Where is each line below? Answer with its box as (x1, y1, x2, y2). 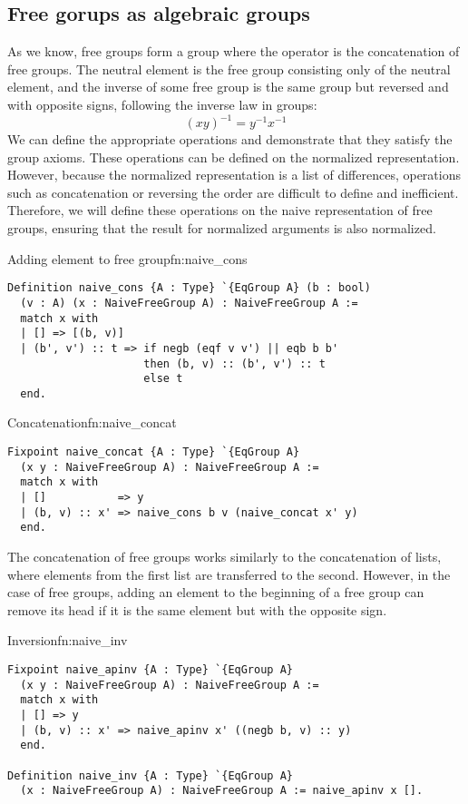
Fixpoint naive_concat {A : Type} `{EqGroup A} (7, 446, 300, 459)
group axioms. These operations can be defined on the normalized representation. (7, 147, 460, 166)
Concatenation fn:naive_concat (7, 413, 177, 432)
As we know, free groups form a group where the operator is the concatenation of (7, 42, 460, 61)
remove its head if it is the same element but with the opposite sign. (7, 600, 387, 619)
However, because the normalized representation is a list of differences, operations (7, 165, 461, 184)
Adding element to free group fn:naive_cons (7, 249, 248, 268)
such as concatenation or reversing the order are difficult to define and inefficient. (7, 182, 459, 201)
